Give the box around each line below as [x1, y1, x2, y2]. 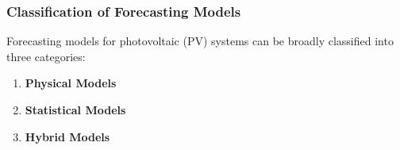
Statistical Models [25, 102, 126, 117]
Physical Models [25, 75, 117, 91]
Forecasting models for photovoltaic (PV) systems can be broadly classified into [6, 33, 394, 49]
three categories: [6, 48, 86, 64]
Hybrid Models [25, 128, 110, 144]
